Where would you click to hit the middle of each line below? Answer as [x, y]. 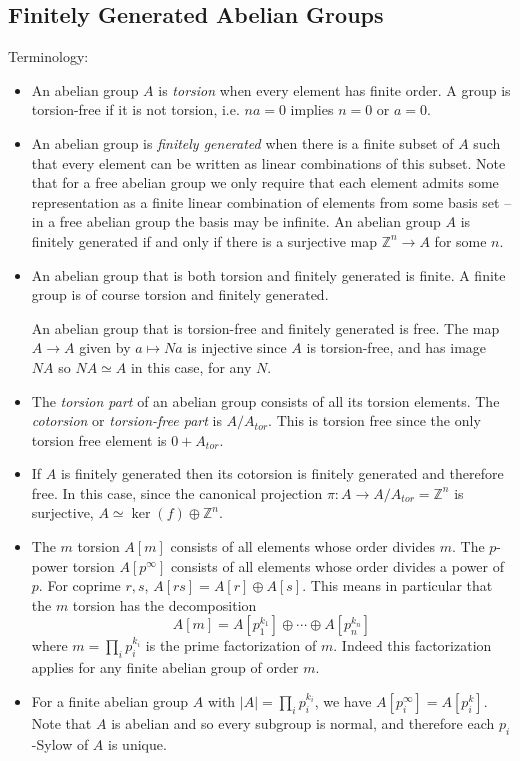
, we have [343, 700]
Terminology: [48, 56]
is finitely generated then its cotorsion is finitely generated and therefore [282, 473]
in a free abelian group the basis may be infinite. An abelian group [236, 221]
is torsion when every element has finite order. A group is [334, 89]
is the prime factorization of [231, 645]
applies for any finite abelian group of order [165, 667]
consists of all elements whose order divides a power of [337, 565]
